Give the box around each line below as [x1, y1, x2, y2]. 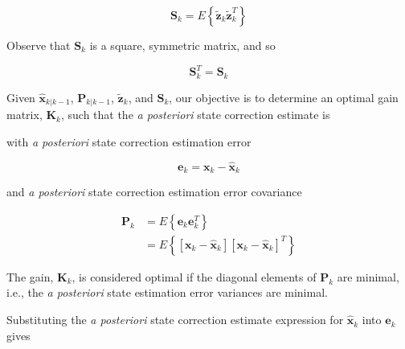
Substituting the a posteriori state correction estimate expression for [6, 311, 344, 328]
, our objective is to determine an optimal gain [169, 88, 399, 105]
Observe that [6, 37, 71, 53]
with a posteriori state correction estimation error [6, 133, 252, 150]
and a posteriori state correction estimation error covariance [6, 183, 302, 200]
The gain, [6, 268, 54, 285]
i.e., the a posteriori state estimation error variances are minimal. [6, 284, 328, 301]
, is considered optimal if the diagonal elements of [72, 268, 317, 285]
